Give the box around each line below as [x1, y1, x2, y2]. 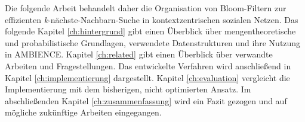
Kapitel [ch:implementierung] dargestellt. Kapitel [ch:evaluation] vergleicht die [5, 71, 290, 84]
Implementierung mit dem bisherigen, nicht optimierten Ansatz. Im [5, 83, 251, 95]
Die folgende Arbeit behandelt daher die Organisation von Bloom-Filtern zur [5, 2, 286, 14]
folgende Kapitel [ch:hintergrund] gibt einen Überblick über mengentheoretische [5, 25, 296, 37]
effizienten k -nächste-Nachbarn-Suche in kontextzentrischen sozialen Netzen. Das [5, 13, 298, 25]
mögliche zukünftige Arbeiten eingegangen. [5, 106, 162, 118]
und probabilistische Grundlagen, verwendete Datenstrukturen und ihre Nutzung [5, 36, 301, 49]
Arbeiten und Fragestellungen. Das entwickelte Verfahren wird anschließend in [5, 59, 291, 72]
